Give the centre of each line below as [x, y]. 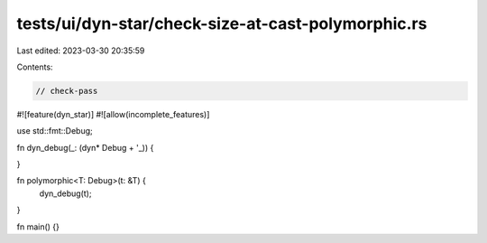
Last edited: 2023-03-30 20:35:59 [81, 51]
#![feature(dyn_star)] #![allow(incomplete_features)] [113, 114]
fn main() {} [38, 227]
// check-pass [67, 91]
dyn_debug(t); [65, 193]
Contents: [35, 67]
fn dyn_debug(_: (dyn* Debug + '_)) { [85, 147]
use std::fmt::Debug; [55, 131]
